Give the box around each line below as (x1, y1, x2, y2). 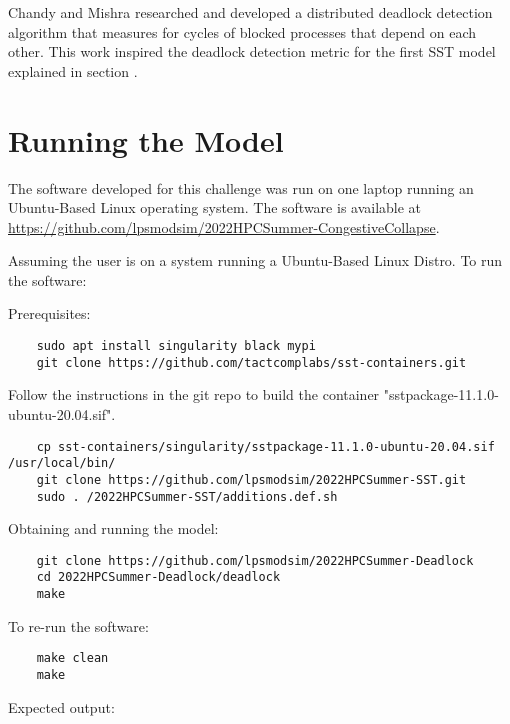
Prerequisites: (8, 303, 91, 324)
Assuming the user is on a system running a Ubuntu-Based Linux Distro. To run (8, 250, 503, 271)
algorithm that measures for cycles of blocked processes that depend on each (8, 21, 477, 42)
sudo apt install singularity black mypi (36, 339, 316, 354)
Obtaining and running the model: (8, 518, 219, 539)
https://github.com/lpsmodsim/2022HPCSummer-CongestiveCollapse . (8, 216, 440, 237)
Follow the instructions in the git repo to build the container (8, 384, 380, 405)
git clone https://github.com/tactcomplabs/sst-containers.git (36, 355, 467, 370)
